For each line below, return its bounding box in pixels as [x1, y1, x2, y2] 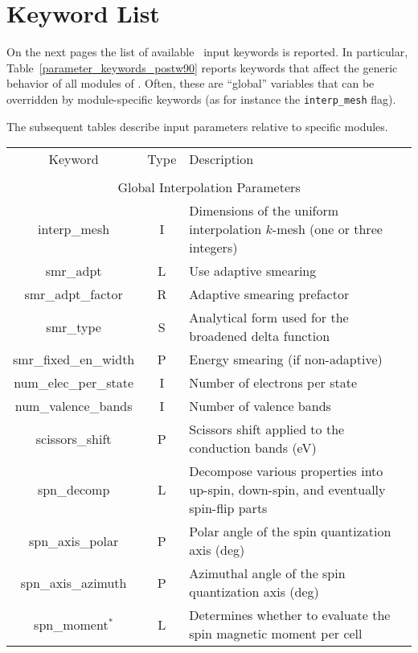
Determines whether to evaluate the [189, 606, 391, 625]
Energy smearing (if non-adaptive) [189, 350, 383, 369]
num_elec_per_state [14, 373, 134, 392]
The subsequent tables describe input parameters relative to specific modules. [6, 117, 388, 134]
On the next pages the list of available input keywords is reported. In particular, [6, 43, 408, 60]
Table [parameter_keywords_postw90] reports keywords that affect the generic [6, 59, 398, 76]
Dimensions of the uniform [189, 201, 339, 220]
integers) [189, 238, 238, 257]
